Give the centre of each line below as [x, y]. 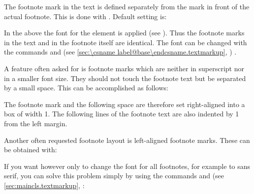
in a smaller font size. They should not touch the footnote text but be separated [125, 78]
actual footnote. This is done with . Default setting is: [85, 16]
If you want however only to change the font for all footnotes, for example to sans [127, 166]
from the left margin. [36, 123]
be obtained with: [31, 150]
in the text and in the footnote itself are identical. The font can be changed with [126, 42]
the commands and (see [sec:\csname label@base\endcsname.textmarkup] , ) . [120, 52]
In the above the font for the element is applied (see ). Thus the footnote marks [124, 33]
